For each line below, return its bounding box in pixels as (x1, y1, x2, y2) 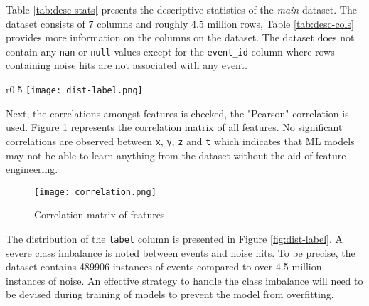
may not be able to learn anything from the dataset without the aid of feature (6, 147, 346, 162)
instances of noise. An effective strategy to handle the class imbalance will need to (6, 273, 363, 287)
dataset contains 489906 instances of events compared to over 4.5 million (6, 259, 322, 274)
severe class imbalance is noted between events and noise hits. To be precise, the (6, 245, 355, 260)
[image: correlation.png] (34, 186, 156, 197)
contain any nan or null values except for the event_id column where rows (6, 43, 335, 58)
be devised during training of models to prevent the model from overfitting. (6, 287, 334, 302)
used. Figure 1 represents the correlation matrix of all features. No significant (6, 120, 343, 134)
